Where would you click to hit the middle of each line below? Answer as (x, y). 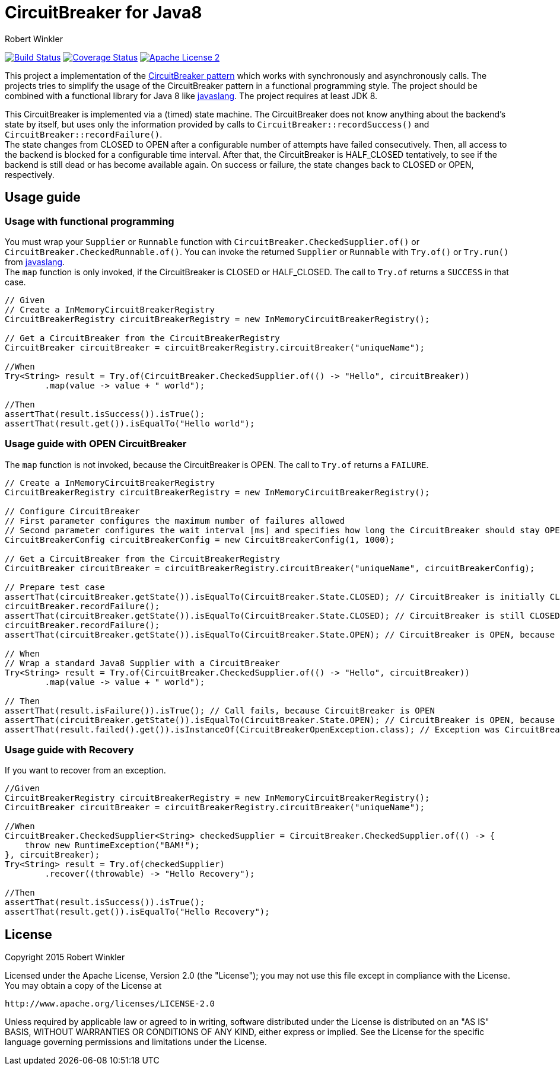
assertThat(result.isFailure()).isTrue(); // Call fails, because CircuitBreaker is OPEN (220, 710)
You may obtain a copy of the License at (83, 986)
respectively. (30, 174)
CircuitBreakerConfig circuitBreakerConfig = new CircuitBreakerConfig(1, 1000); (200, 539)
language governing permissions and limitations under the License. (136, 1042)
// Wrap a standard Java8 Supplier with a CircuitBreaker (142, 663)
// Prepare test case (55, 587)
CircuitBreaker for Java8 (104, 12)
